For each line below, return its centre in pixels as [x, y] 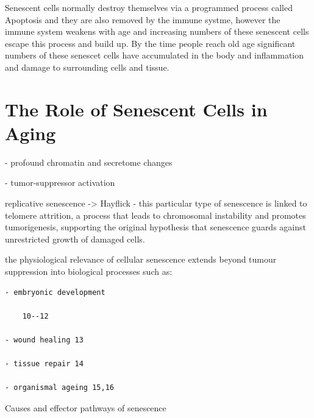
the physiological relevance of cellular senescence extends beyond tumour [141, 259]
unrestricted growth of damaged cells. [75, 239]
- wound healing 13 [44, 340]
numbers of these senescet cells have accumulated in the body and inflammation [154, 55]
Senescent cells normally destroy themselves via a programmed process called [149, 7]
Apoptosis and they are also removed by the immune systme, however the [143, 19]
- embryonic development [55, 292]
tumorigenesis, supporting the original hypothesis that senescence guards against [155, 227]
